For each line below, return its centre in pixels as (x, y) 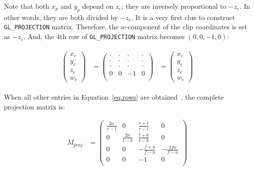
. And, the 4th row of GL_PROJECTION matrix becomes (104, 36)
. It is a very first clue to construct (183, 17)
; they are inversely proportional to (174, 6)
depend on (98, 6)
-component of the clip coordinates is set (186, 27)
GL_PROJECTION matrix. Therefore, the (61, 27)
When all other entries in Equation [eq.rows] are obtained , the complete (114, 97)
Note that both (27, 6)
